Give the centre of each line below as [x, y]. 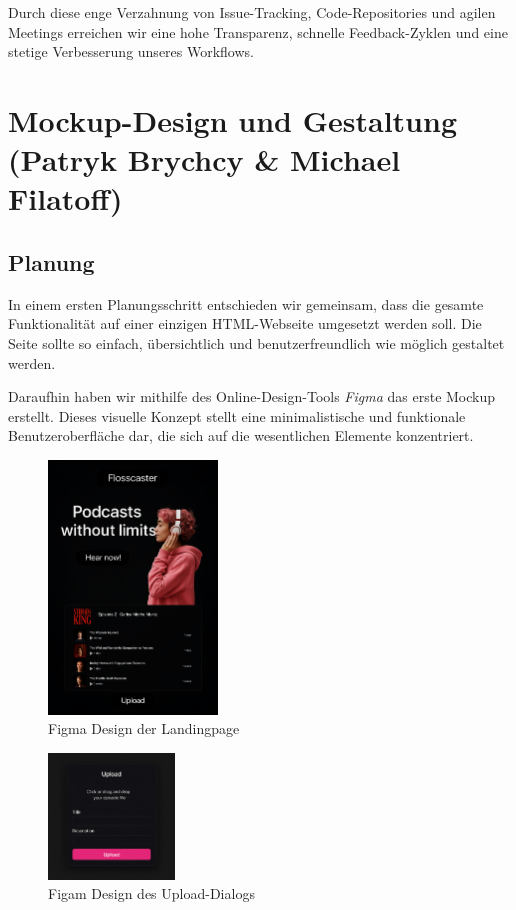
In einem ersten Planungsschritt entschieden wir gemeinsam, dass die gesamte [246, 303]
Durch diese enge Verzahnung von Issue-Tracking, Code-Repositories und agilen [252, 12]
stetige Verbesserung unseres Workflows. [131, 51]
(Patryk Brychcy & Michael [204, 159]
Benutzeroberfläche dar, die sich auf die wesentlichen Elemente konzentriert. [241, 435]
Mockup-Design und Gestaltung [232, 119]
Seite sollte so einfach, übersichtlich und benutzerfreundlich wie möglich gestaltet [256, 342]
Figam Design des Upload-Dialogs [151, 893]
